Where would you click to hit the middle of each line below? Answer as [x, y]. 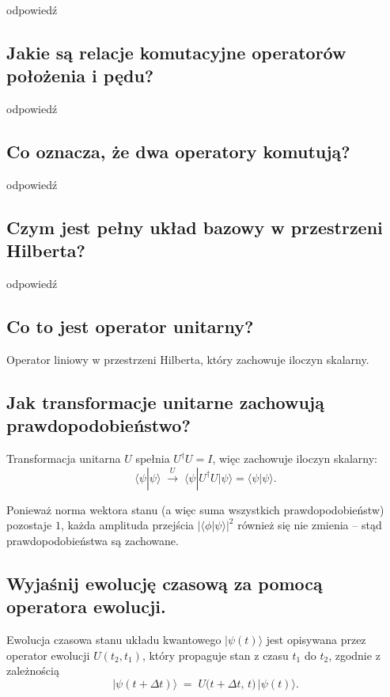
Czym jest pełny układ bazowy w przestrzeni [195, 227]
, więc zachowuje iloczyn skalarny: [295, 458]
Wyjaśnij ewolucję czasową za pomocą [165, 583]
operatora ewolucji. [86, 606]
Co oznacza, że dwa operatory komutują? [178, 152]
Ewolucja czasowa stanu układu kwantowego [114, 640]
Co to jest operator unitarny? [130, 326]
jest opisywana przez [316, 640]
